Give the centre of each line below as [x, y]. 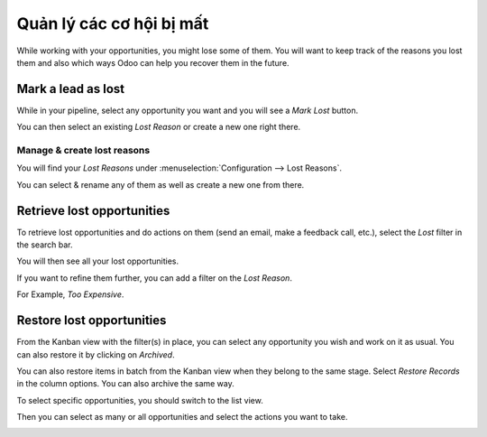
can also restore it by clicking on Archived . [96, 354]
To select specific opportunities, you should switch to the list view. [140, 400]
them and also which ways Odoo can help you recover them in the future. [153, 62]
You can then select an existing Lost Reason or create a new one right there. [159, 127]
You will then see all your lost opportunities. [98, 261]
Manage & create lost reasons [83, 150]
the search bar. [45, 245]
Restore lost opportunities [92, 321]
